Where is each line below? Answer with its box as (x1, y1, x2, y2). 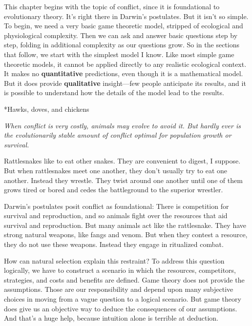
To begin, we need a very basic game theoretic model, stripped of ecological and (4, 20, 243, 31)
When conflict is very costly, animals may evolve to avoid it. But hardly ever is (4, 120, 241, 130)
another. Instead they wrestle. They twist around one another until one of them (4, 175, 243, 185)
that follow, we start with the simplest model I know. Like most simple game (4, 49, 234, 59)
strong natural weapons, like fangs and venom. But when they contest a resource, (4, 229, 248, 240)
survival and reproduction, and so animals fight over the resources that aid (4, 210, 228, 221)
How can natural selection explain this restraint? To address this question (4, 255, 225, 265)
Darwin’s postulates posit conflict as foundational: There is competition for (4, 201, 229, 211)
